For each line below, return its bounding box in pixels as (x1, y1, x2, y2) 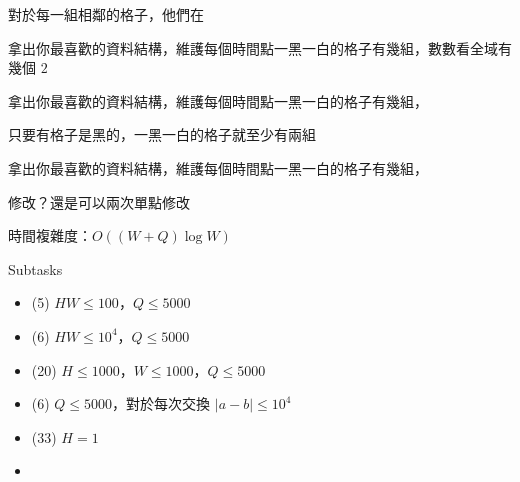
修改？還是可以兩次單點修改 (8, 191, 190, 212)
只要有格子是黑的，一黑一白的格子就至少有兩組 (8, 124, 316, 145)
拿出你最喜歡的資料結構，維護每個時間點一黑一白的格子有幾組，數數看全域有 (8, 37, 512, 58)
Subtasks (8, 258, 63, 279)
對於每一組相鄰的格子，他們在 (8, 4, 204, 24)
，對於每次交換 (112, 393, 211, 414)
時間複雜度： (8, 225, 92, 246)
